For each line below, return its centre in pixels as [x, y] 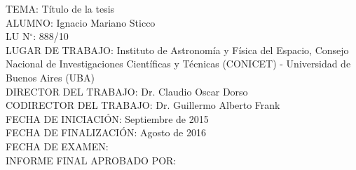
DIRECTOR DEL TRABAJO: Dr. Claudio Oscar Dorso [127, 91]
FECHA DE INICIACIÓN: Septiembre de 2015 [107, 118]
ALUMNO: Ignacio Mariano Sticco [81, 22]
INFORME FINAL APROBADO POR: [91, 160]
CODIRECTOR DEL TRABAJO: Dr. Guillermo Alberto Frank [143, 105]
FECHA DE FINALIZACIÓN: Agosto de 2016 [106, 132]
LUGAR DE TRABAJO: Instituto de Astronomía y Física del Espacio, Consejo [177, 50]
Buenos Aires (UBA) [50, 77]
